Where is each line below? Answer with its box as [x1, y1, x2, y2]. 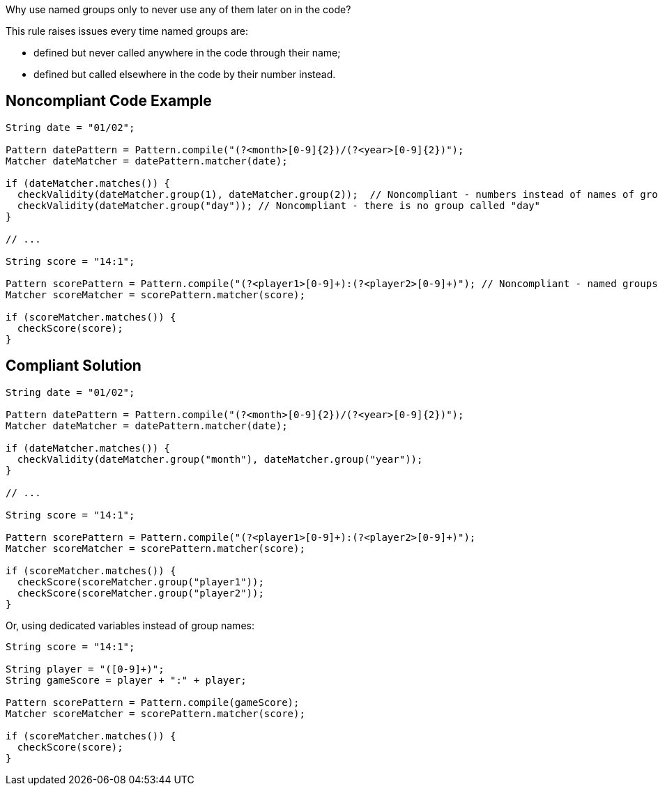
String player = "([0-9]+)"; [6, 663, 164, 675]
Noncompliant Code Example [6, 92, 212, 110]
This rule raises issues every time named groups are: [6, 25, 249, 37]
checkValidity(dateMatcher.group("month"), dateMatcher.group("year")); [17, 453, 423, 465]
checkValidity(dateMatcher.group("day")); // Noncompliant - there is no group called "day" [17, 199, 541, 211]
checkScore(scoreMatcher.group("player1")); [17, 576, 264, 588]
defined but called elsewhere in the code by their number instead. [33, 68, 336, 80]
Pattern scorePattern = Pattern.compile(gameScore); [6, 696, 300, 708]
